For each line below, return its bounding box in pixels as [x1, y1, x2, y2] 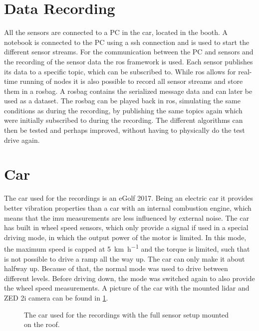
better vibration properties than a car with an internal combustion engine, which [4, 202, 252, 213]
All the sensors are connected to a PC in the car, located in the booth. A [4, 27, 228, 37]
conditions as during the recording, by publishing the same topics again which [4, 105, 243, 115]
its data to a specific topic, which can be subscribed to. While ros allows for [4, 66, 236, 76]
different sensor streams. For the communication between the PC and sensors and [4, 46, 254, 57]
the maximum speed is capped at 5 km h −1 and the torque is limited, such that [4, 242, 250, 254]
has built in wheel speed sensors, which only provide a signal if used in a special [4, 222, 249, 233]
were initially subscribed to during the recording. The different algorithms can [4, 115, 243, 125]
